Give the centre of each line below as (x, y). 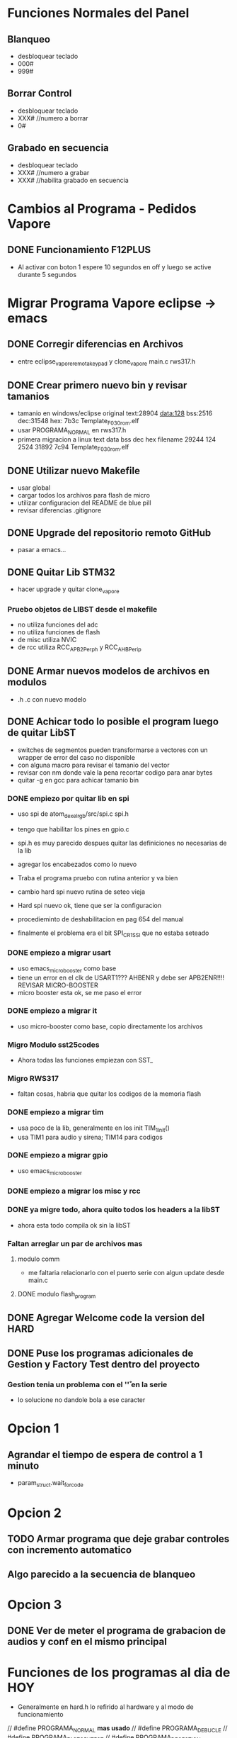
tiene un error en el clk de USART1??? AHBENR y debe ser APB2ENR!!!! (121, 977)
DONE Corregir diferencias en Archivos (96, 344)
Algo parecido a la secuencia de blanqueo (102, 1574)
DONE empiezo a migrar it (52, 1011)
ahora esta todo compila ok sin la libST (74, 1225)
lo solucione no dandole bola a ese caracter (81, 1400)
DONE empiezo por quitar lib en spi (68, 798)
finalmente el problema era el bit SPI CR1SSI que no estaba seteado (113, 934)
